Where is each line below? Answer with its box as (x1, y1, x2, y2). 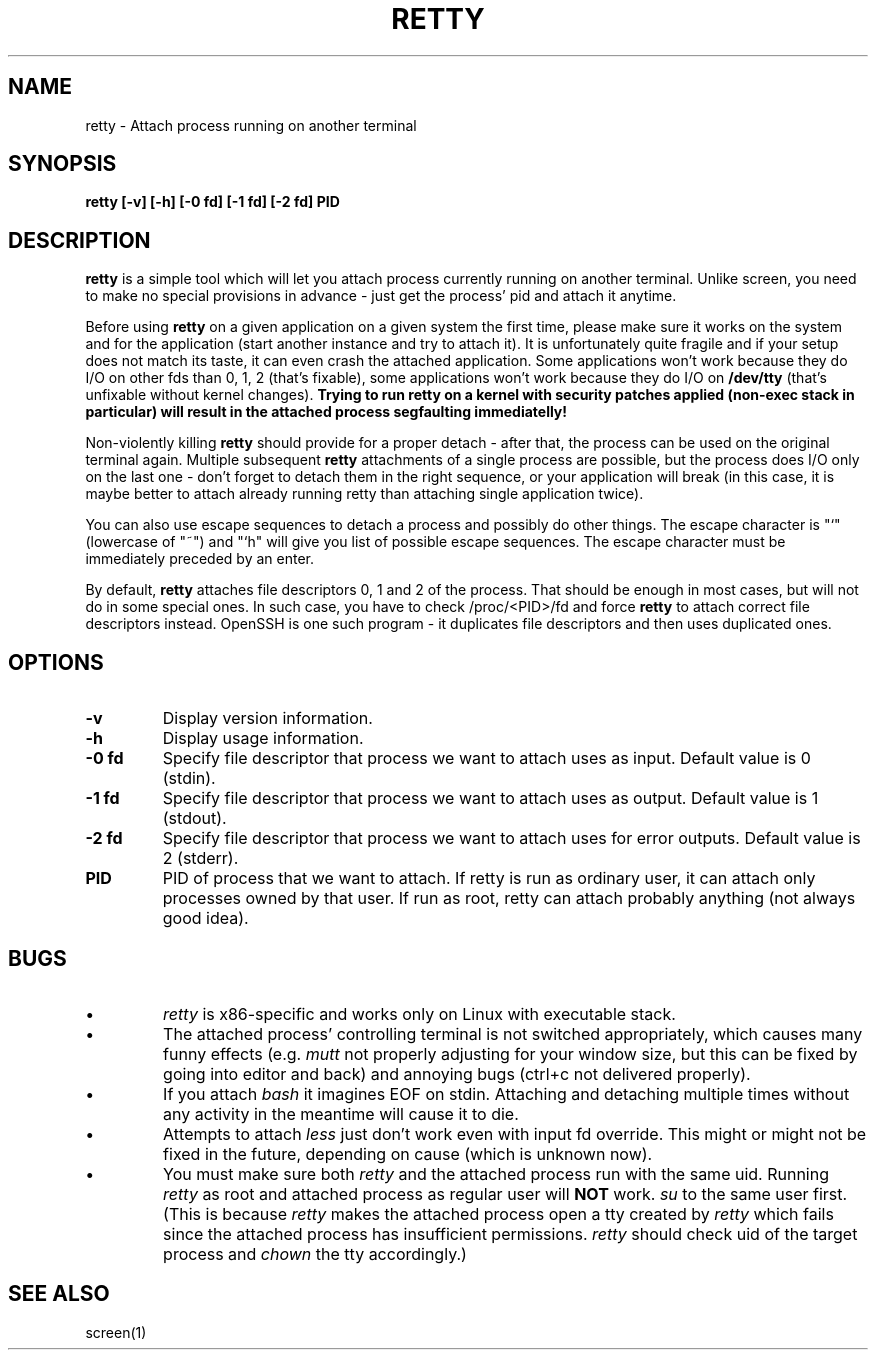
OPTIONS (8, 649, 104, 675)
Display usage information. (162, 728, 364, 749)
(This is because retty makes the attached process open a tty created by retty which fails (163, 1203, 834, 1224)
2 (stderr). (162, 848, 239, 869)
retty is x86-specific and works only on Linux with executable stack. (163, 1003, 676, 1024)
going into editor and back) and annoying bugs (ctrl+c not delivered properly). (163, 1063, 751, 1084)
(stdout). (162, 808, 227, 829)
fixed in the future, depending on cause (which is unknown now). (163, 1143, 653, 1164)
